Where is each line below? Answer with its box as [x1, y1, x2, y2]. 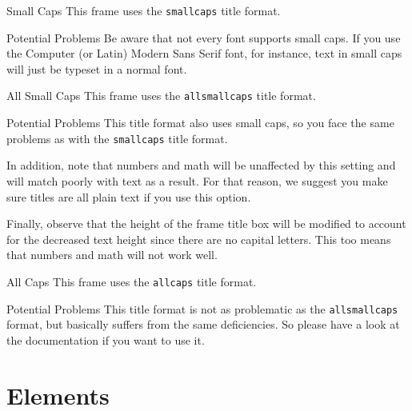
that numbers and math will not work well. [6, 246, 218, 263]
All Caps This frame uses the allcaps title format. [6, 273, 257, 289]
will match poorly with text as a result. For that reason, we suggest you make [6, 172, 388, 189]
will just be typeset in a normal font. [6, 60, 187, 77]
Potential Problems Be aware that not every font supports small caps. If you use [6, 29, 401, 46]
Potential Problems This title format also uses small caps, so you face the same [6, 114, 394, 131]
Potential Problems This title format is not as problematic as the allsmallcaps [6, 300, 398, 317]
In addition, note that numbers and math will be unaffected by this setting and [6, 157, 396, 174]
